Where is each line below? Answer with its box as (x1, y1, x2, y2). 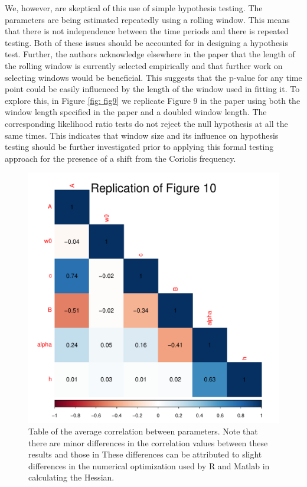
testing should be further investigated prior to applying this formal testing (5, 140, 274, 153)
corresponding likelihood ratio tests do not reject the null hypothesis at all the (5, 117, 288, 129)
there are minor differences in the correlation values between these (28, 436, 268, 449)
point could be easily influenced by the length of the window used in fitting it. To (5, 83, 300, 95)
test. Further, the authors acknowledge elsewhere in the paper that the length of (5, 48, 295, 60)
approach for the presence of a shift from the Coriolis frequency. (5, 152, 236, 164)
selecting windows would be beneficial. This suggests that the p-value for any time (5, 71, 302, 83)
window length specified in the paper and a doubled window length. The (5, 106, 267, 118)
